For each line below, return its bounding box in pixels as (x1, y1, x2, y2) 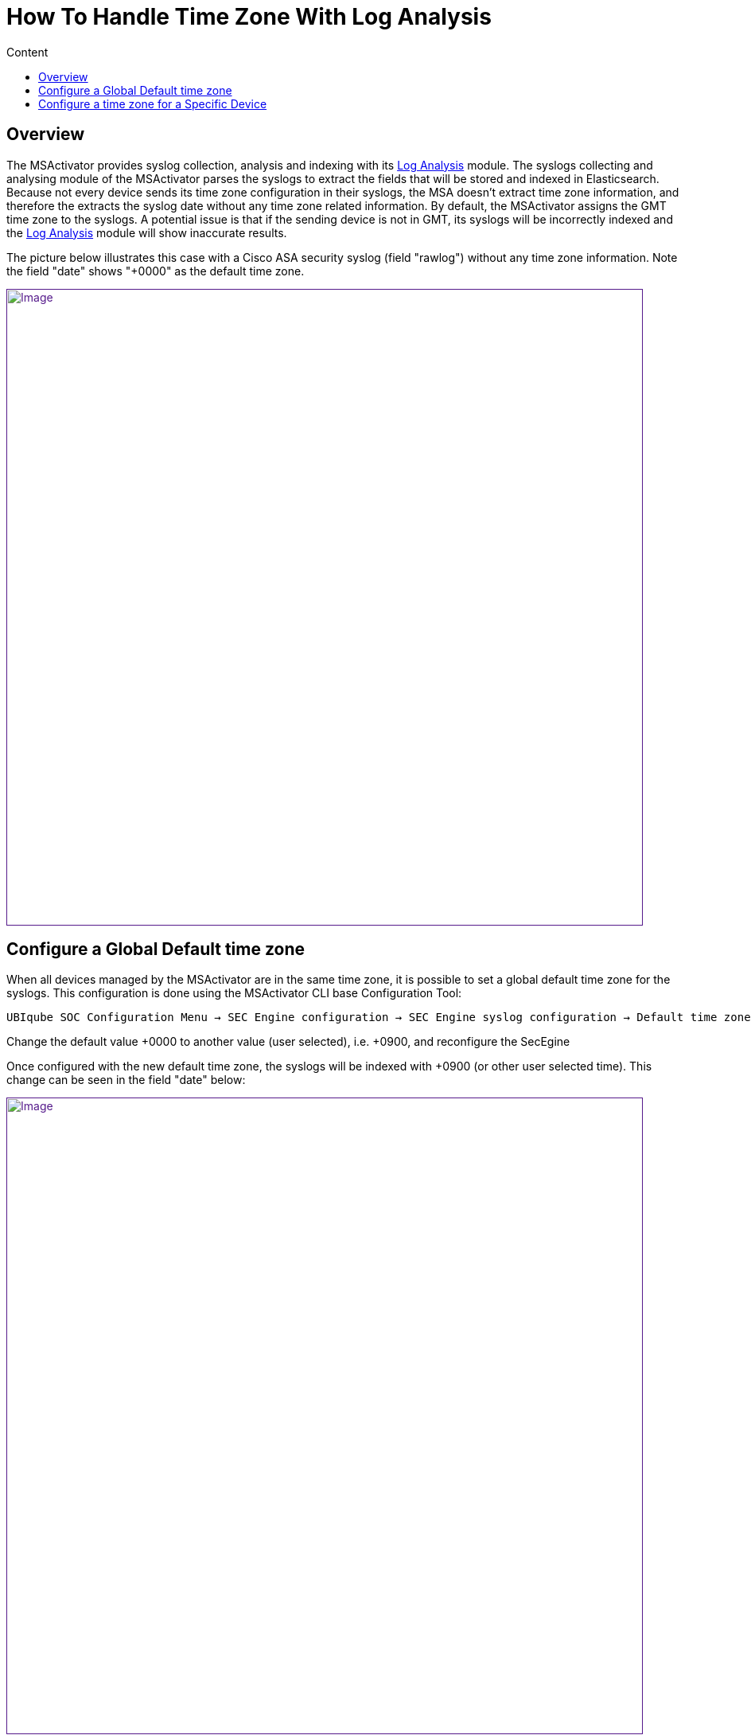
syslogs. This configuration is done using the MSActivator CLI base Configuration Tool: (6, 986, 462, 1000)
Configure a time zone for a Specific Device (38, 96, 267, 111)
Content (6, 45, 49, 59)
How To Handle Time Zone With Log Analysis (6, 3, 492, 30)
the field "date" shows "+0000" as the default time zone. (6, 263, 305, 278)
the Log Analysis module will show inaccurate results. (6, 225, 287, 240)
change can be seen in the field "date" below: (6, 1073, 246, 1087)
